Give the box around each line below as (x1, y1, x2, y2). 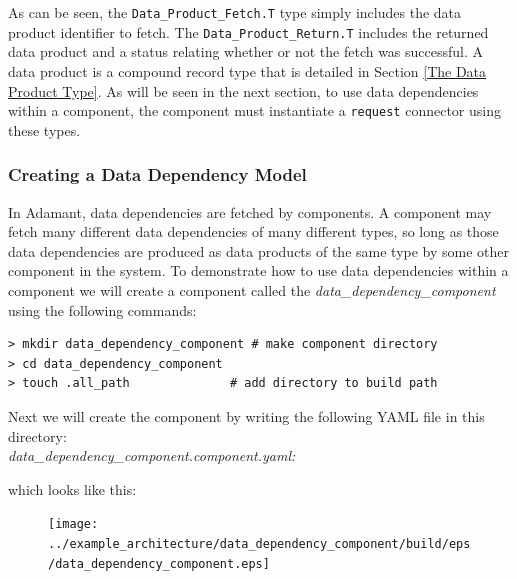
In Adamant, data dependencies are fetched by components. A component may (8, 201, 492, 222)
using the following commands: (8, 299, 197, 320)
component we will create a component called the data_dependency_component (8, 279, 496, 300)
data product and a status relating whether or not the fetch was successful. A (8, 41, 484, 62)
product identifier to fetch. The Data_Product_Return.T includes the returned (8, 21, 489, 42)
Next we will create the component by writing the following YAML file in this (8, 405, 485, 426)
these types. (8, 119, 81, 140)
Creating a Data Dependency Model (8, 162, 307, 187)
